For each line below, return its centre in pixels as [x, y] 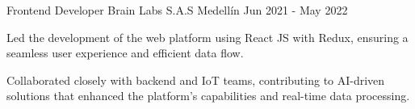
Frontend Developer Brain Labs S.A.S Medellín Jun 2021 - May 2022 [177, 10]
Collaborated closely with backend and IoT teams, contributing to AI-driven [196, 80]
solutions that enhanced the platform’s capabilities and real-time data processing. [208, 96]
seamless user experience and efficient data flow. [125, 53]
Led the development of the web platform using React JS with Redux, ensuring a [207, 37]
